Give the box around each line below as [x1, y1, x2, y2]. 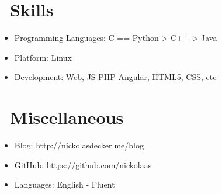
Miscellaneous [10, 105, 124, 129]
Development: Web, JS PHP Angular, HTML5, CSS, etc [14, 71, 217, 83]
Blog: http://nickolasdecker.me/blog [14, 139, 144, 151]
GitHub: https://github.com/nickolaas [14, 158, 152, 171]
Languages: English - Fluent [14, 178, 115, 190]
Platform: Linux [14, 51, 72, 63]
